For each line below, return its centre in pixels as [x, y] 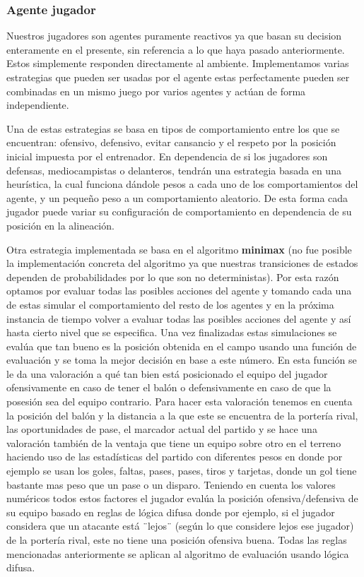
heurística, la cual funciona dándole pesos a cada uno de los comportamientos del [182, 184]
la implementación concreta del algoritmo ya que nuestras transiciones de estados [182, 263]
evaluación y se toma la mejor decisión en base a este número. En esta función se [182, 360]
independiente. [38, 105]
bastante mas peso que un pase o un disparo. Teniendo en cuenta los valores [171, 484]
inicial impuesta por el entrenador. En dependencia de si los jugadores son [167, 156]
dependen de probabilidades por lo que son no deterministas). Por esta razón [173, 276]
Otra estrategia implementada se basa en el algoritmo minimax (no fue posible [179, 249]
